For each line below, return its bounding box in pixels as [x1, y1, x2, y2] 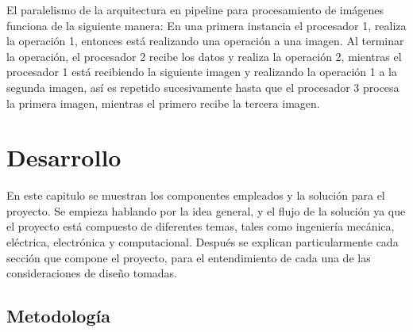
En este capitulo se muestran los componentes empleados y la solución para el [6, 187, 385, 204]
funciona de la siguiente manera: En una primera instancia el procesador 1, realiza [6, 17, 407, 33]
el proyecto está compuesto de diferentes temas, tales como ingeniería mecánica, [6, 218, 395, 235]
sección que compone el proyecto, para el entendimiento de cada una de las [6, 249, 371, 265]
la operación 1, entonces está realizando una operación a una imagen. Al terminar [6, 32, 404, 49]
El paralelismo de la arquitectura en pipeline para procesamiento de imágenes [6, 2, 384, 17]
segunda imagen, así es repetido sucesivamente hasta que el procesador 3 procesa [6, 78, 399, 95]
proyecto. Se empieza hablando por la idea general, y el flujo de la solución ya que [6, 202, 406, 219]
